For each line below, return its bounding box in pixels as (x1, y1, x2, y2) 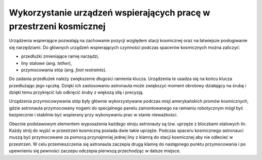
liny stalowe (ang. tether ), (21, 60, 72, 66)
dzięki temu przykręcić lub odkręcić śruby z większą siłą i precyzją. (9, 90, 144, 96)
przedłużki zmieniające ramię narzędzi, (21, 53, 99, 59)
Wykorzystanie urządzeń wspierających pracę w (9, 7, 211, 18)
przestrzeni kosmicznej (9, 21, 106, 32)
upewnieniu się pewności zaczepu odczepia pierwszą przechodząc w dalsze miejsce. (9, 148, 181, 154)
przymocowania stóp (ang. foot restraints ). (21, 67, 107, 73)
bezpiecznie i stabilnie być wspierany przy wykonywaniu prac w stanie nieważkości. (9, 112, 178, 118)
